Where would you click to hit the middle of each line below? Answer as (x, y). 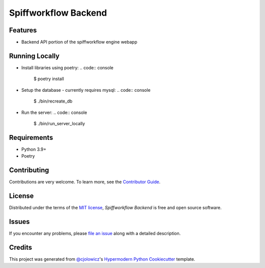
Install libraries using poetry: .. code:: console (67, 67)
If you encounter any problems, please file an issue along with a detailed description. (95, 233)
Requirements (31, 137)
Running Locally (34, 56)
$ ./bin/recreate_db (53, 101)
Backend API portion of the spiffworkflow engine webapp (79, 42)
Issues (19, 222)
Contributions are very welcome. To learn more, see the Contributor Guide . (85, 182)
